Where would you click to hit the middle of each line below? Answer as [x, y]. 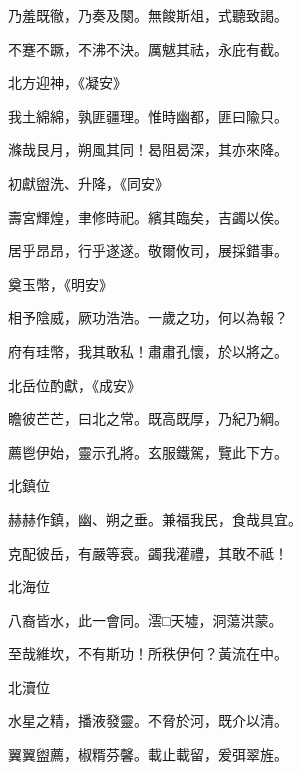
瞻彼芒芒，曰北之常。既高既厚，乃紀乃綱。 [148, 418]
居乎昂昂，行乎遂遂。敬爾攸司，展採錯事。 [148, 250]
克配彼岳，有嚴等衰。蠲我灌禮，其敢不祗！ [148, 552]
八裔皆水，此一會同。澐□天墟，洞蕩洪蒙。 [145, 619]
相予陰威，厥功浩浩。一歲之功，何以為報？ [148, 317]
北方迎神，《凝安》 [67, 82]
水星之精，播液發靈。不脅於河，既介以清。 [148, 720]
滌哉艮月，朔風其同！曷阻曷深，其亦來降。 [148, 149]
